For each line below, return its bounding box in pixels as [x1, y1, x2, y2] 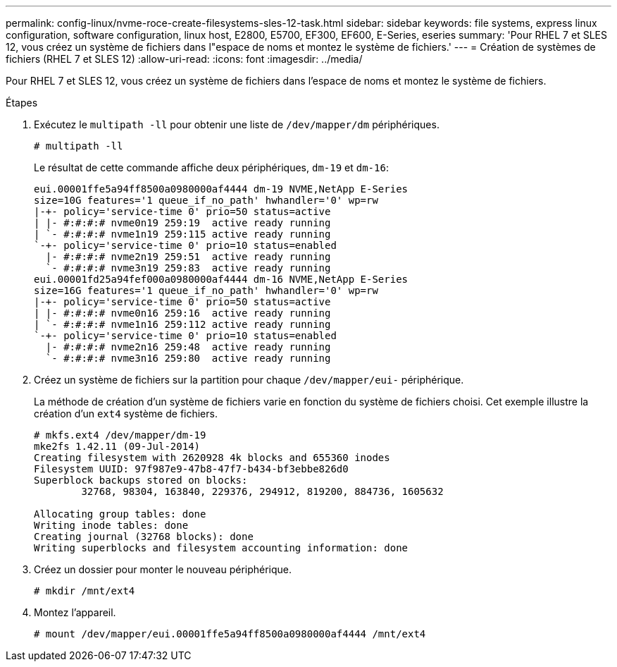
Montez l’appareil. [34, 606, 116, 618]
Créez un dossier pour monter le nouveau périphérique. [34, 563, 292, 575]
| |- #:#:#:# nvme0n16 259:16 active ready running [34, 307, 331, 319]
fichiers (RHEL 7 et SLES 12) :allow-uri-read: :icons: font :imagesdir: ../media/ [6, 53, 363, 65]
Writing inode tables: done [34, 520, 189, 531]
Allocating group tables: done [34, 508, 206, 520]
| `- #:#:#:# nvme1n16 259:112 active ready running [34, 319, 331, 330]
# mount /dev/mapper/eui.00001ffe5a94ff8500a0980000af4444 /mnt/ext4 [34, 628, 426, 640]
